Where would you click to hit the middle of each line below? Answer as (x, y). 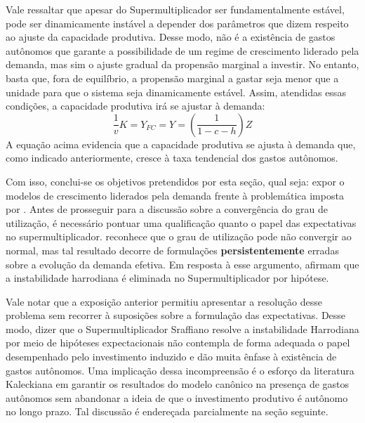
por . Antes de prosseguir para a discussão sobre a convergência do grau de (167, 209)
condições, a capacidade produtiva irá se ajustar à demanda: (135, 106)
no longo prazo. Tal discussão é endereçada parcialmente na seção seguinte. (167, 411)
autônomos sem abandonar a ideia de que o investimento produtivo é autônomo (177, 397)
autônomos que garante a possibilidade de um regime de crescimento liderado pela (182, 50)
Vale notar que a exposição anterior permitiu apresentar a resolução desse (164, 301)
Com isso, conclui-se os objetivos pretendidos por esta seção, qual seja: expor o (175, 181)
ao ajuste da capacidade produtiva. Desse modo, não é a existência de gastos (171, 37)
